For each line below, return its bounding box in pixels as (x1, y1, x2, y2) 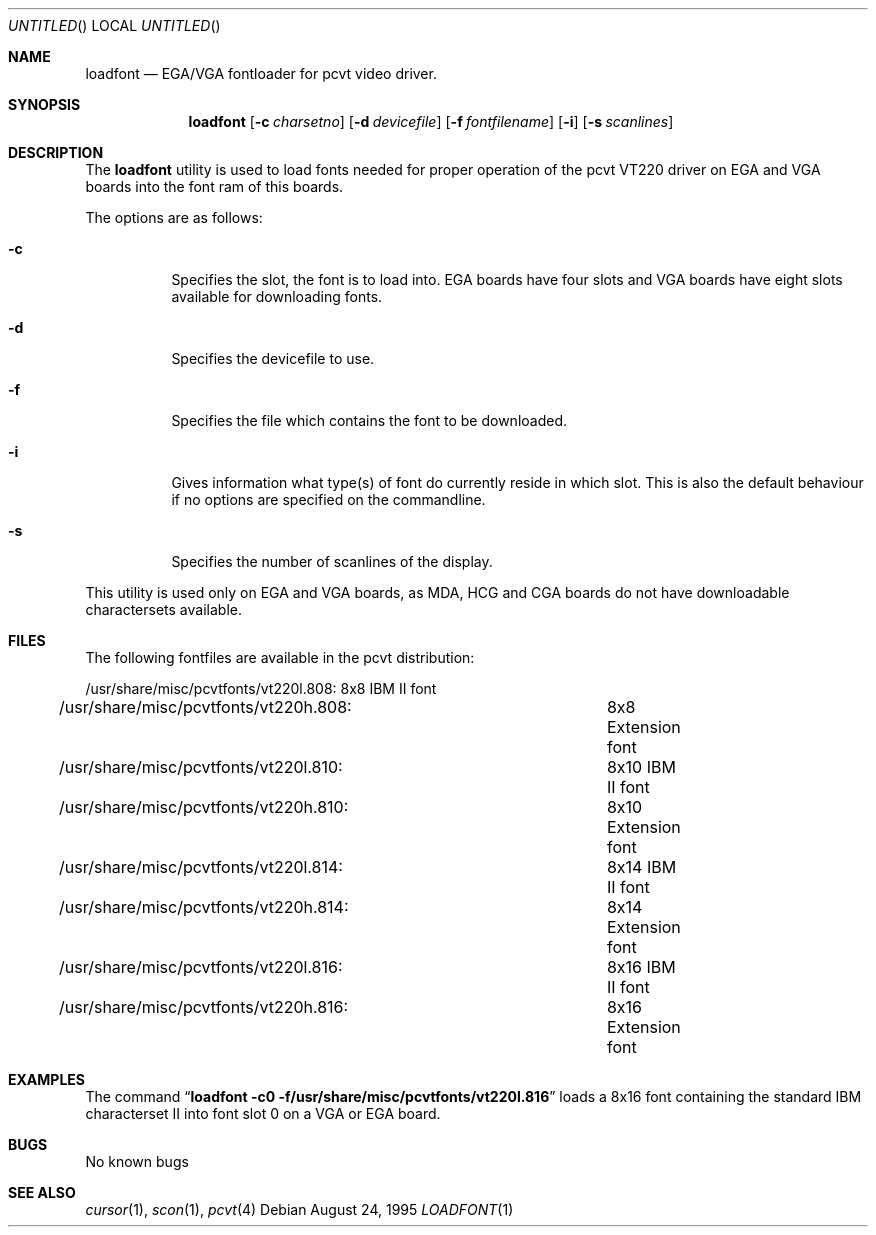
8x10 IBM (606, 757, 676, 777)
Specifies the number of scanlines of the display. (171, 553, 493, 570)
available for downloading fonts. (171, 288, 383, 305)
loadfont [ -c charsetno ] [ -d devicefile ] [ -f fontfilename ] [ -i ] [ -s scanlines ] (188, 113, 674, 130)
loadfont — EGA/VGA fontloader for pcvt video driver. (85, 65, 437, 82)
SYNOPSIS (8, 96, 81, 113)
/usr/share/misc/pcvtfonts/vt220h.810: (59, 797, 349, 817)
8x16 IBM (606, 957, 676, 977)
